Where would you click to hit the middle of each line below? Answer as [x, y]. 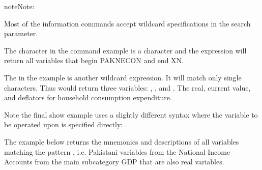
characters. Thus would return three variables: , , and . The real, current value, [127, 87]
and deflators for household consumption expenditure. [88, 97]
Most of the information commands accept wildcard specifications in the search [127, 23]
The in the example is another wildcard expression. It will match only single [123, 77]
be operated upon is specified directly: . [66, 124]
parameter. [21, 33]
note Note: [19, 6]
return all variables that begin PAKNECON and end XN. [94, 60]
